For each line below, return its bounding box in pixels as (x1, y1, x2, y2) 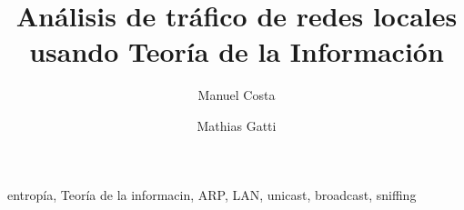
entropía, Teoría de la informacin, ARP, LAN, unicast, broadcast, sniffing (7, 185, 417, 204)
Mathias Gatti (197, 115, 277, 135)
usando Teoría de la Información (29, 33, 444, 70)
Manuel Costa (197, 85, 276, 105)
